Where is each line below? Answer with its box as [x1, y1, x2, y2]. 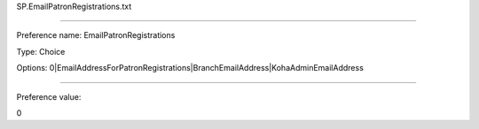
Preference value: [16, 91, 82, 102]
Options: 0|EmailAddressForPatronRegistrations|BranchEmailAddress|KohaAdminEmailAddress [16, 63, 364, 73]
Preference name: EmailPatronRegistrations [16, 30, 176, 41]
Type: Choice [16, 46, 66, 57]
